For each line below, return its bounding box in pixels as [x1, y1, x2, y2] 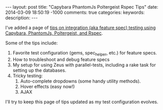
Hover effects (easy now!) [20, 83, 75, 90]
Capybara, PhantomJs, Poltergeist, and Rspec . [5, 30, 103, 36]
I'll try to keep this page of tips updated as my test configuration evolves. [5, 98, 159, 105]
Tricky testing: [12, 72, 43, 78]
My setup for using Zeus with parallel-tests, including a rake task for [12, 62, 156, 68]
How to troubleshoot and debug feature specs [12, 56, 110, 62]
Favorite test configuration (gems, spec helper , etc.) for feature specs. [12, 50, 157, 57]
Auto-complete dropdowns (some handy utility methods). [20, 78, 141, 84]
